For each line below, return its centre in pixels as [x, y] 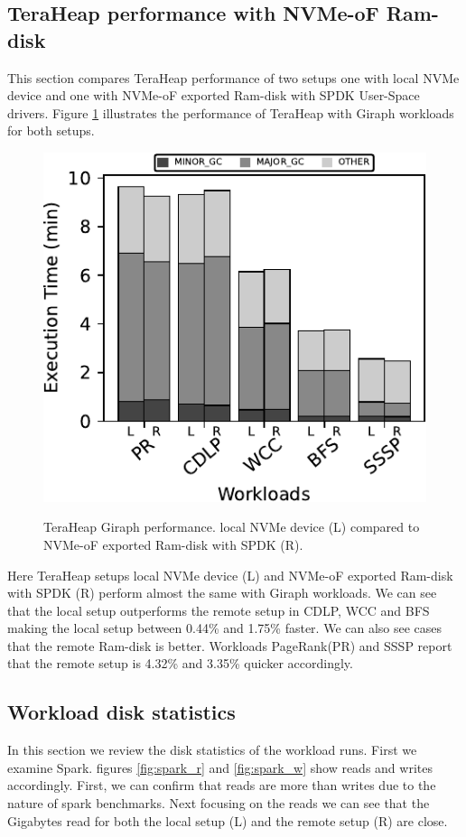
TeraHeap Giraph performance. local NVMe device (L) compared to [232, 527]
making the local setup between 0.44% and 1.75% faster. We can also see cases [225, 628]
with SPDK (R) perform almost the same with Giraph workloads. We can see [222, 593]
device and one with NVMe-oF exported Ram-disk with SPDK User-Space [214, 95]
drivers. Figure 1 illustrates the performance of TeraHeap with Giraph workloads [231, 112]
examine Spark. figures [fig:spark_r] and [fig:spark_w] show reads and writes [220, 767]
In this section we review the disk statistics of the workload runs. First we [212, 750]
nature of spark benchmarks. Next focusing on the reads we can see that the [219, 803]
